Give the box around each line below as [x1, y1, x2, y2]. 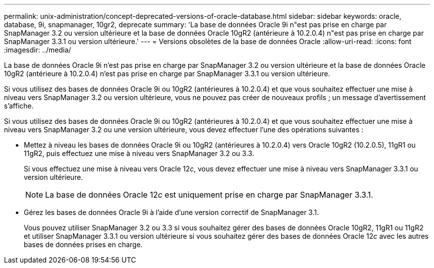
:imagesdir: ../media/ [4, 46, 71, 54]
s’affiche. [4, 102, 34, 110]
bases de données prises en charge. [24, 240, 143, 249]
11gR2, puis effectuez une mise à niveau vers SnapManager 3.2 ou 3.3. [24, 149, 254, 158]
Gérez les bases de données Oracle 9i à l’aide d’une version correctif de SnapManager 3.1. [24, 208, 319, 216]
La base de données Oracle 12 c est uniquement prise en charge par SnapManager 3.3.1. [45, 190, 374, 200]
